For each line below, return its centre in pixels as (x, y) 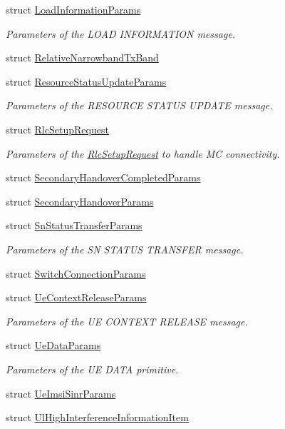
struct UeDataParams (53, 345)
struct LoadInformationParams (73, 9)
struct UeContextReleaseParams (76, 297)
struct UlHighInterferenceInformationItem (97, 417)
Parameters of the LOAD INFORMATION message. (121, 33)
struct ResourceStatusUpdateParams (86, 81)
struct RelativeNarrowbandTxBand (82, 57)
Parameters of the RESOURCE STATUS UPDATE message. (139, 105)
